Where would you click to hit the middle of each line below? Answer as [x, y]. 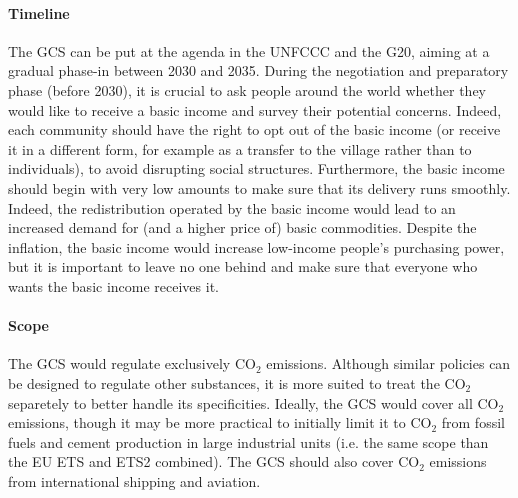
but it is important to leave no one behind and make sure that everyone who [243, 266]
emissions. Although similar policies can [388, 363]
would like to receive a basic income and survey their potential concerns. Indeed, [255, 109]
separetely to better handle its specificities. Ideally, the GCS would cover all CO [253, 402]
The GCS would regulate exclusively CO [132, 363]
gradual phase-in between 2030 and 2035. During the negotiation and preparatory [258, 70]
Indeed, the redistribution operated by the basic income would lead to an [232, 207]
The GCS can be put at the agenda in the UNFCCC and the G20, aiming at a [249, 50]
